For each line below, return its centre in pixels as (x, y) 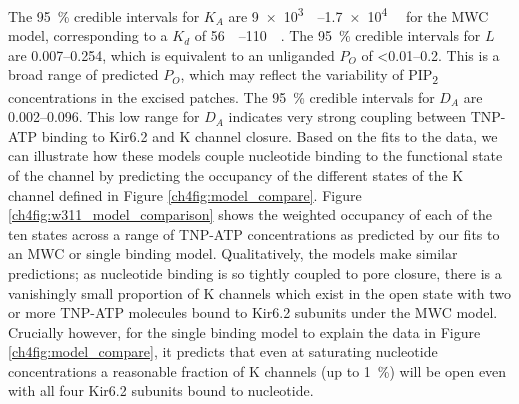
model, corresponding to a (88, 35)
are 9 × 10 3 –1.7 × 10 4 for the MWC (358, 14)
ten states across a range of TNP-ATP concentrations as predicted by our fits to (254, 233)
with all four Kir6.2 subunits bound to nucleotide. (161, 390)
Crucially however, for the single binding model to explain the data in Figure (244, 331)
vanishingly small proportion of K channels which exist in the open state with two (259, 292)
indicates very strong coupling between (347, 116)
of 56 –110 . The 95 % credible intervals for (337, 35)
